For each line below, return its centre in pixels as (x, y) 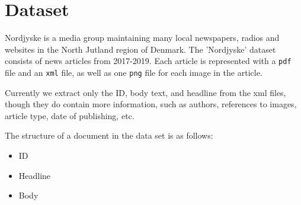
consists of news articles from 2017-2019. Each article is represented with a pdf (148, 61)
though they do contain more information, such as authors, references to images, (151, 104)
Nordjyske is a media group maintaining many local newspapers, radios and (142, 38)
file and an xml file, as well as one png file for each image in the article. (134, 72)
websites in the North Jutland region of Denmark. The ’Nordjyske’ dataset (140, 49)
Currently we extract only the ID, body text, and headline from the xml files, (145, 92)
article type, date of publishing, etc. (70, 115)
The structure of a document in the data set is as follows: (109, 135)
